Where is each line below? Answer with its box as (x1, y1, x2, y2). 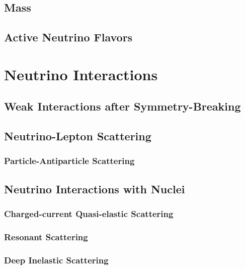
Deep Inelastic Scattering (4, 253, 109, 266)
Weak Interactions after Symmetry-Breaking (4, 98, 241, 114)
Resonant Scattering (4, 230, 88, 243)
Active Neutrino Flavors (4, 29, 133, 45)
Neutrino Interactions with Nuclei (4, 181, 185, 196)
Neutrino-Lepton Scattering (4, 128, 151, 144)
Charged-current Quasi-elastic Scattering (4, 207, 174, 220)
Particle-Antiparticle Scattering (4, 154, 135, 167)
